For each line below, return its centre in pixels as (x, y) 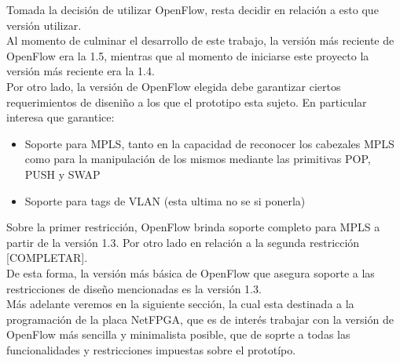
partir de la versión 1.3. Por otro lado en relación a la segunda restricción (183, 242)
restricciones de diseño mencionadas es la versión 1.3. (134, 288)
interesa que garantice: (61, 117)
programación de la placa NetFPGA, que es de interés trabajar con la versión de (200, 319)
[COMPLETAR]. (47, 258)
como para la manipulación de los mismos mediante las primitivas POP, (198, 159)
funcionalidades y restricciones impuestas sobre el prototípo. (151, 349)
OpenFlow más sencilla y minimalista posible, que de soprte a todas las (178, 334)
